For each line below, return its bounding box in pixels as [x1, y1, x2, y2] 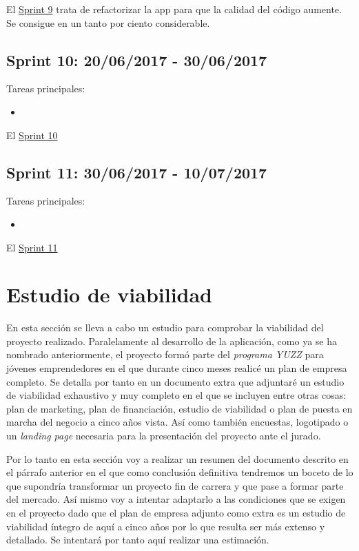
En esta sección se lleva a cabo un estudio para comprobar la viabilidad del [6, 320, 324, 335]
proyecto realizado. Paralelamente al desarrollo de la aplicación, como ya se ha [6, 333, 338, 348]
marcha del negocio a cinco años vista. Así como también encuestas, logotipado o [6, 415, 349, 429]
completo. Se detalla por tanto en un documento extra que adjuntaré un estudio [6, 374, 345, 388]
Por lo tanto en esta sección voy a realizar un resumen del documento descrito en [6, 451, 349, 466]
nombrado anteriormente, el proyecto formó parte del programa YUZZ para [6, 347, 324, 362]
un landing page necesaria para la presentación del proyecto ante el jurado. [6, 428, 321, 443]
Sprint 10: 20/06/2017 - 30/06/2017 [6, 49, 267, 70]
